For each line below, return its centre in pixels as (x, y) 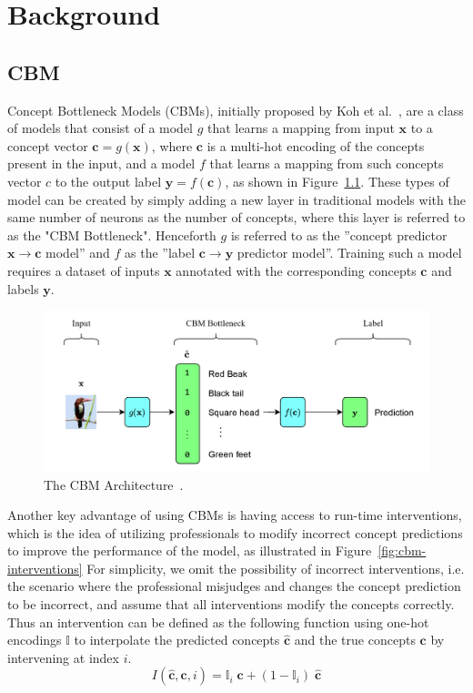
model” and (78, 253)
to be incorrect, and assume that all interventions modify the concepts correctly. (231, 604)
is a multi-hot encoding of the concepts (316, 145)
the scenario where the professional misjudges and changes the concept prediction (234, 586)
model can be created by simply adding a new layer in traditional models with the (236, 199)
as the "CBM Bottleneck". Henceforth (112, 234)
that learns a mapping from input (301, 128)
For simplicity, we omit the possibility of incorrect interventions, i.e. (276, 568)
